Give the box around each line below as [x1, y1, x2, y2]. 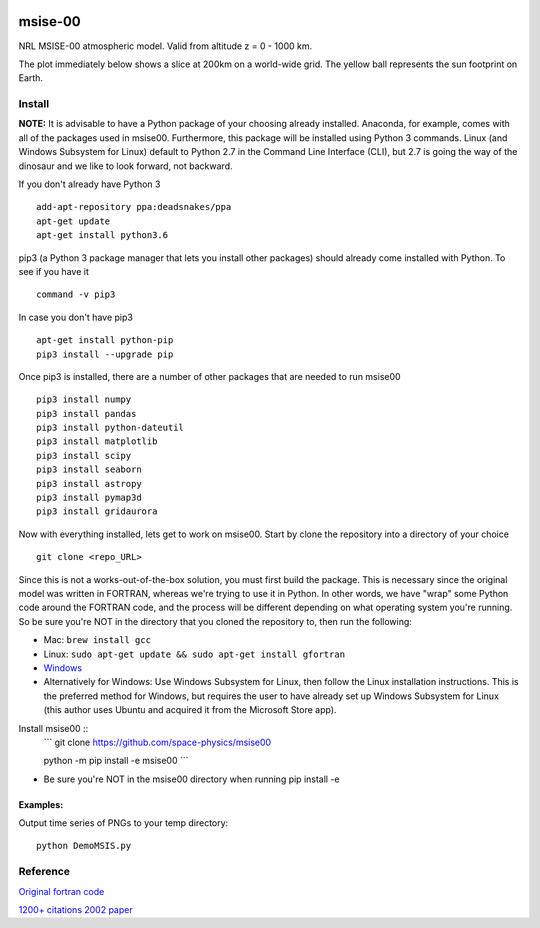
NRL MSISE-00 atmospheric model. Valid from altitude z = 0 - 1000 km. [18, 40, 313, 52]
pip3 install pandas [36, 408, 137, 419]
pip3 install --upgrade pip [36, 348, 174, 360]
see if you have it [18, 265, 89, 277]
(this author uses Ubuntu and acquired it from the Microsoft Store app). [43, 704, 337, 716]
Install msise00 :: [18, 722, 89, 734]
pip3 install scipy [36, 450, 132, 461]
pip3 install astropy [36, 478, 142, 489]
